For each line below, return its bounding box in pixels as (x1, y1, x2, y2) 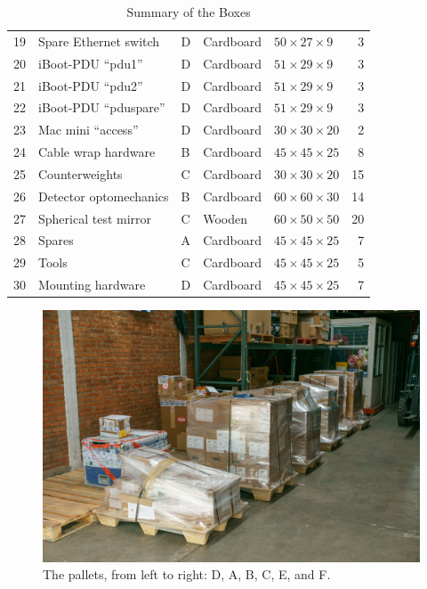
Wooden (203, 209, 248, 227)
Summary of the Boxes (126, 3, 251, 20)
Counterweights (38, 164, 123, 183)
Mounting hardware (38, 275, 146, 294)
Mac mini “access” (38, 120, 139, 139)
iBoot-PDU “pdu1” (38, 53, 143, 72)
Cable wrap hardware (38, 143, 156, 161)
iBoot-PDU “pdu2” (38, 76, 143, 94)
